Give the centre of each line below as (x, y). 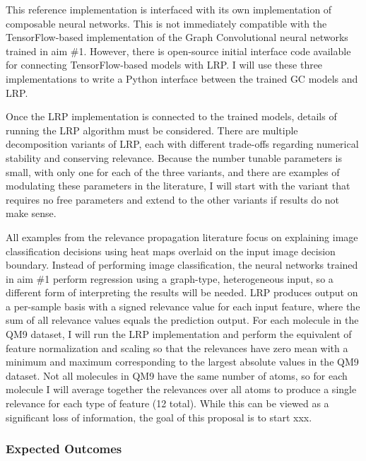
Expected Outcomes (64, 449)
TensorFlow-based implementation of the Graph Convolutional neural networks (177, 37)
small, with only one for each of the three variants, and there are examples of (173, 171)
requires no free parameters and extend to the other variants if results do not (173, 199)
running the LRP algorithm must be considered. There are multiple (152, 130)
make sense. (31, 213)
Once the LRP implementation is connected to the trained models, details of (171, 116)
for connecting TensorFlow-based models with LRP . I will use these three (164, 65)
